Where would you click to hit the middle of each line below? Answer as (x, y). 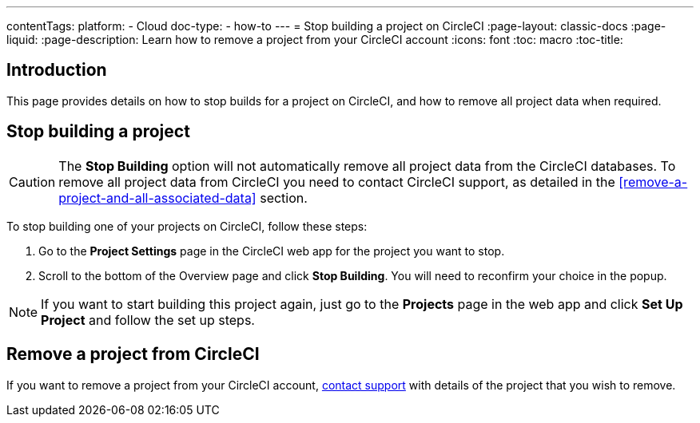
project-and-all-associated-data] (157, 198)
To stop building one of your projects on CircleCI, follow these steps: (187, 226)
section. (284, 198)
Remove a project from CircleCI (133, 354)
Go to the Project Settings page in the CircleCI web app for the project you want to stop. (272, 251)
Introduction (57, 70)
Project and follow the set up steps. (148, 320)
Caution (32, 182)
